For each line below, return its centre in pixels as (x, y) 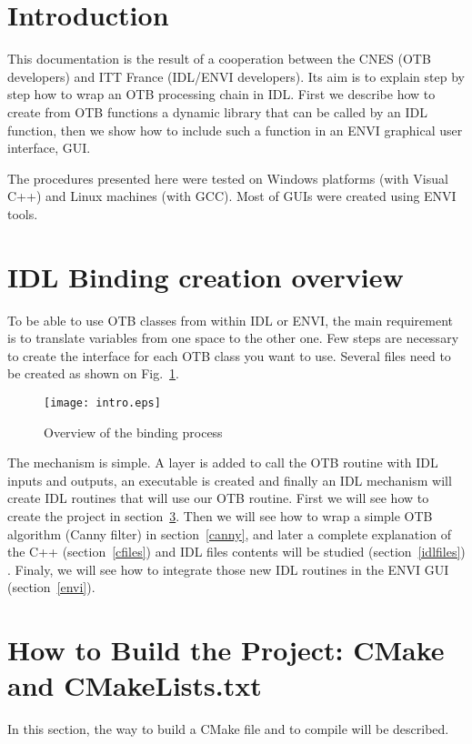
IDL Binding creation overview (206, 276)
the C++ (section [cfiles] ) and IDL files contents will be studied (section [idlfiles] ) (236, 552)
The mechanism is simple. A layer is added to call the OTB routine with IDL (223, 462)
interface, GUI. (49, 148)
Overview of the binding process (133, 432)
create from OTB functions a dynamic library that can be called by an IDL (218, 111)
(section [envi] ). (51, 587)
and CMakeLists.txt (135, 685)
